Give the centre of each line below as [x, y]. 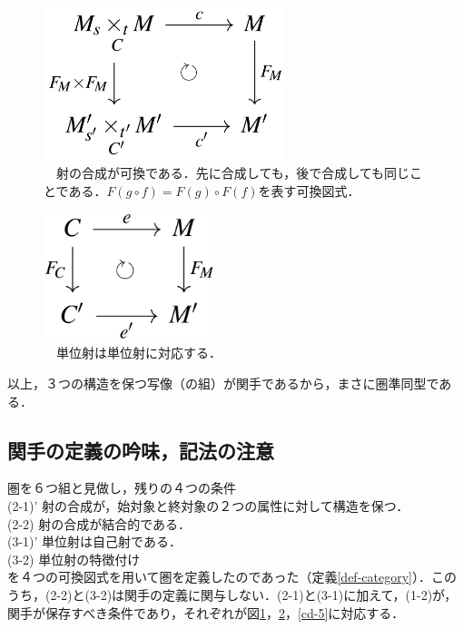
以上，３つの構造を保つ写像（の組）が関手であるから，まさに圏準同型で [223, 383]
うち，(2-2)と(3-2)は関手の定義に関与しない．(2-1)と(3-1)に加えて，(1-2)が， [232, 594]
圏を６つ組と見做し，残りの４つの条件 [122, 488]
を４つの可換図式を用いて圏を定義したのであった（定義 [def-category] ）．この [232, 577]
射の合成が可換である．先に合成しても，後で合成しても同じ [233, 173]
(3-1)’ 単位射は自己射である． [94, 541]
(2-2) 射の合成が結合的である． [99, 523]
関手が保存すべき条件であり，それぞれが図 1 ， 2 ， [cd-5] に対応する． [206, 612]
